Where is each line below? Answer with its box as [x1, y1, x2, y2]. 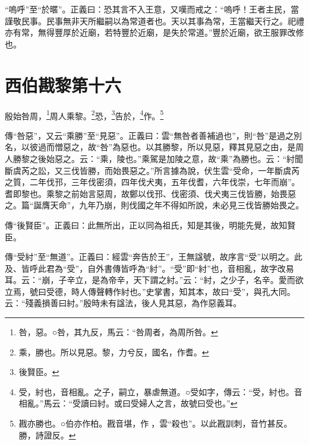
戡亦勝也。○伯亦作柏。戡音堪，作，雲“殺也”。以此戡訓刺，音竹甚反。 [18, 417, 292, 430]
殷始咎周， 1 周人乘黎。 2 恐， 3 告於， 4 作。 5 [5, 107, 164, 122]
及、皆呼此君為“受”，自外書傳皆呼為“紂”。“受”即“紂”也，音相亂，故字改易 [5, 262, 294, 274]
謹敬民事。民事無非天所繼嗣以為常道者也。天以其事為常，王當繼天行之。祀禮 [5, 14, 304, 27]
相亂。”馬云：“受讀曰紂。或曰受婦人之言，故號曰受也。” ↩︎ [18, 397, 238, 409]
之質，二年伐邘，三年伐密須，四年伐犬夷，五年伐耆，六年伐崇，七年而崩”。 [5, 176, 300, 188]
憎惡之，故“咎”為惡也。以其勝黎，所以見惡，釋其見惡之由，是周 [54, 141, 304, 153]
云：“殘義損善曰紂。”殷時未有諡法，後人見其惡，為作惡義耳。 [5, 297, 242, 309]
